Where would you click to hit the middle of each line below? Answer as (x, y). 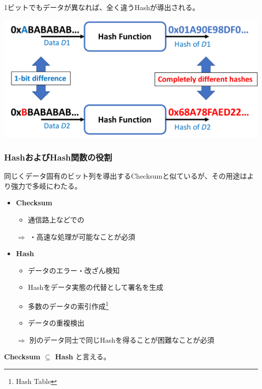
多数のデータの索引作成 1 (68, 305)
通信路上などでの (56, 219)
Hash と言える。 (83, 357)
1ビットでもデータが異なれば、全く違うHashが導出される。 (102, 7)
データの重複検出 (56, 323)
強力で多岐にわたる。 (46, 185)
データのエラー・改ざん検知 (74, 270)
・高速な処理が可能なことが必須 (82, 236)
